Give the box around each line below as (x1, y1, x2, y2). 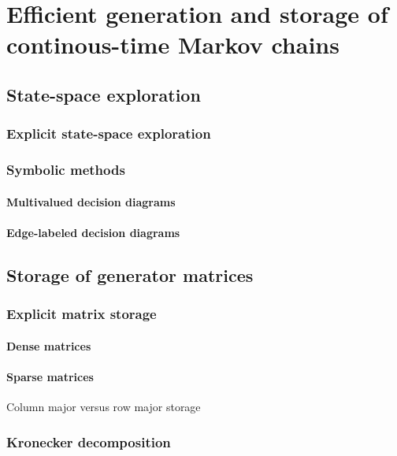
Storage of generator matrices (6, 262, 254, 287)
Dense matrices (6, 337, 91, 354)
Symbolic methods (6, 160, 125, 180)
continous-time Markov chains (6, 28, 339, 61)
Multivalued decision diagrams (6, 193, 176, 209)
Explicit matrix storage (6, 304, 157, 324)
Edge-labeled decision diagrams (6, 224, 180, 240)
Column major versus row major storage (6, 399, 201, 415)
